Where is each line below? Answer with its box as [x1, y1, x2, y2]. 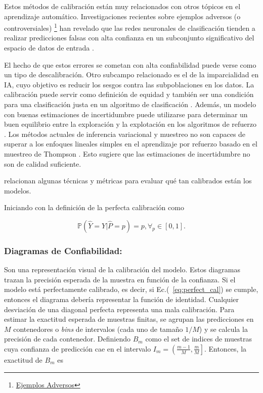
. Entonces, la [204, 343, 247, 354]
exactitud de [4, 354, 42, 365]
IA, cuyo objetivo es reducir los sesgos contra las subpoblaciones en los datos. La [4, 79, 254, 89]
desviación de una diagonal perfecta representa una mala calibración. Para [4, 304, 235, 314]
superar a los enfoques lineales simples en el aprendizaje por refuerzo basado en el [4, 138, 257, 149]
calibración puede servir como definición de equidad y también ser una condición [4, 89, 254, 100]
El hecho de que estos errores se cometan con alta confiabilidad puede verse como [4, 59, 256, 70]
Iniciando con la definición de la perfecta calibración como [4, 202, 184, 213]
